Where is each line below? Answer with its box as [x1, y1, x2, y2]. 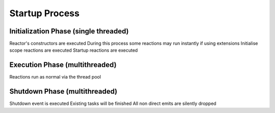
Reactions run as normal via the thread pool [9, 74, 101, 80]
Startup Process [9, 8, 80, 19]
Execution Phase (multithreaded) [9, 61, 117, 69]
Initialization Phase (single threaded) [9, 27, 129, 35]
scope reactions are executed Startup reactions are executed [9, 47, 138, 53]
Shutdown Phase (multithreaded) [9, 87, 118, 96]
